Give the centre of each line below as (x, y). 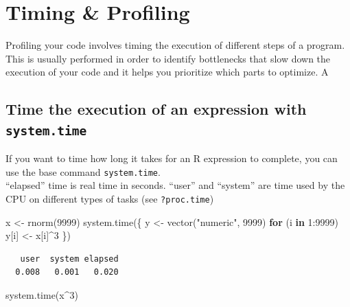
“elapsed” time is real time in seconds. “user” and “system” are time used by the (175, 185)
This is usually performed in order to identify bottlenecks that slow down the (168, 58)
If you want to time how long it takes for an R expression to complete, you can (172, 158)
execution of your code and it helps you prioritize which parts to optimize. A (167, 72)
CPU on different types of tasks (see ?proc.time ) (110, 198)
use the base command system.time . (83, 171)
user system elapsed (69, 259)
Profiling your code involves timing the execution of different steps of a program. (175, 45)
